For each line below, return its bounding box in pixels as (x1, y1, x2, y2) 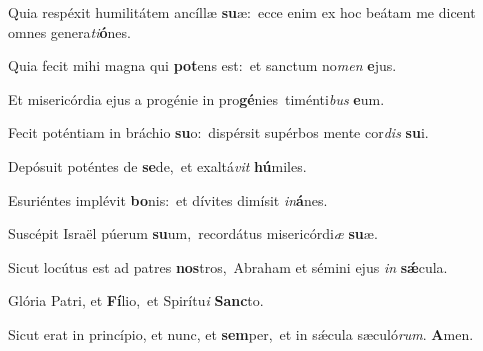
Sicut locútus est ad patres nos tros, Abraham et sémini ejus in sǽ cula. (8, 256, 448, 277)
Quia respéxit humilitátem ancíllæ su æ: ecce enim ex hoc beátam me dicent (8, 2, 476, 22)
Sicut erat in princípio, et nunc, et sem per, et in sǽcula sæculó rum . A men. (8, 323, 474, 344)
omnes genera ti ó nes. (8, 21, 131, 42)
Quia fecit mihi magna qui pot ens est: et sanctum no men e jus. (8, 55, 397, 76)
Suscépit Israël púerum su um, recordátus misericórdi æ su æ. (8, 223, 378, 244)
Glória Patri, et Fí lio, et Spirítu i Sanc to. (8, 290, 264, 311)
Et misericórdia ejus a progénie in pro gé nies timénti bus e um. (8, 88, 385, 109)
